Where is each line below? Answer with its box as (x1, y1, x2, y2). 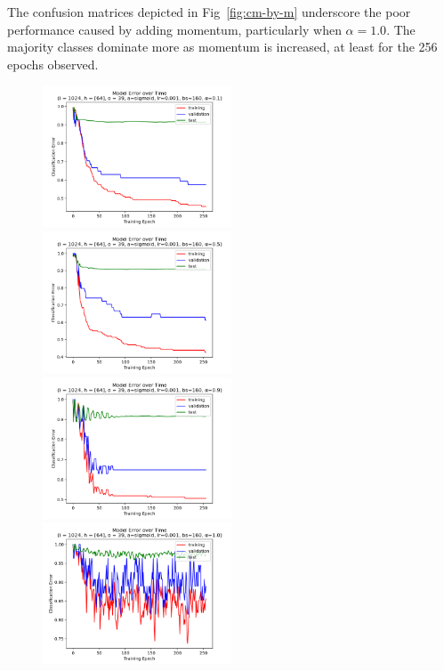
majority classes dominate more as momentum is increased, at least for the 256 (7, 37, 438, 56)
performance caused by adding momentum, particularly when (7, 20, 342, 38)
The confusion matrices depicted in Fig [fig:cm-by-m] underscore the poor (7, 3, 411, 20)
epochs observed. (7, 54, 99, 73)
